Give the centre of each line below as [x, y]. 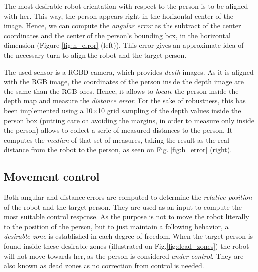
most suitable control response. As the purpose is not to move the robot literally [127, 217]
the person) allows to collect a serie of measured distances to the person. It [118, 130]
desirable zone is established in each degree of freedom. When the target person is [129, 236]
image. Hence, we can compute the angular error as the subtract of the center [123, 26]
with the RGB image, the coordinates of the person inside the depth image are [124, 81]
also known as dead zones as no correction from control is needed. [104, 265]
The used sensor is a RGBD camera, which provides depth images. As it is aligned [129, 71]
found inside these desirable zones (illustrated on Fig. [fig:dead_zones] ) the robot [127, 246]
